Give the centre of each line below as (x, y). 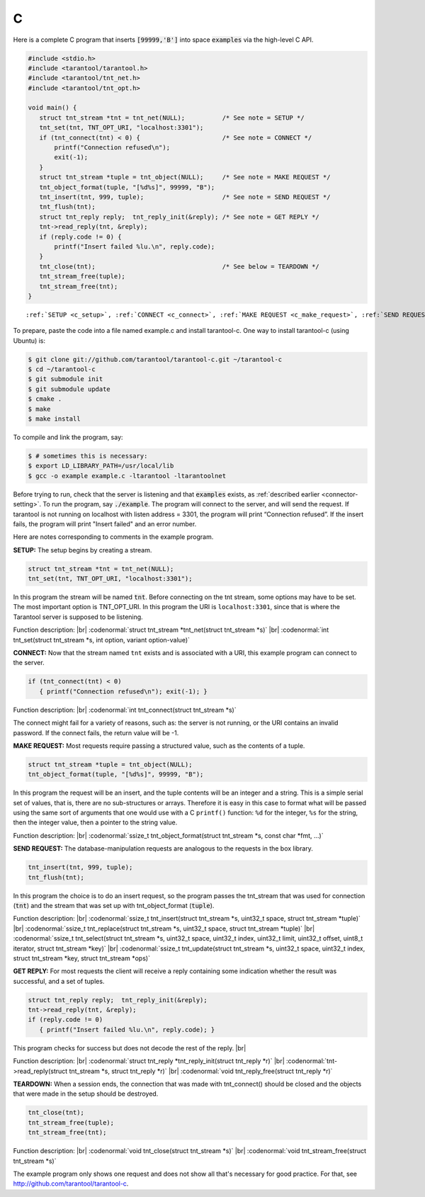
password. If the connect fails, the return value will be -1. (96, 732)
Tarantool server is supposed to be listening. (78, 617)
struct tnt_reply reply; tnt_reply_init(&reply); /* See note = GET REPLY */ (180, 217)
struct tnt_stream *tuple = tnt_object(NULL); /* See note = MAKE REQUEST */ (185, 177)
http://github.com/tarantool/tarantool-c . (71, 1184)
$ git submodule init (66, 379)
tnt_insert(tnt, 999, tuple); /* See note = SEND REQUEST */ (185, 197)
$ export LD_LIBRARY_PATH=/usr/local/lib (101, 466)
